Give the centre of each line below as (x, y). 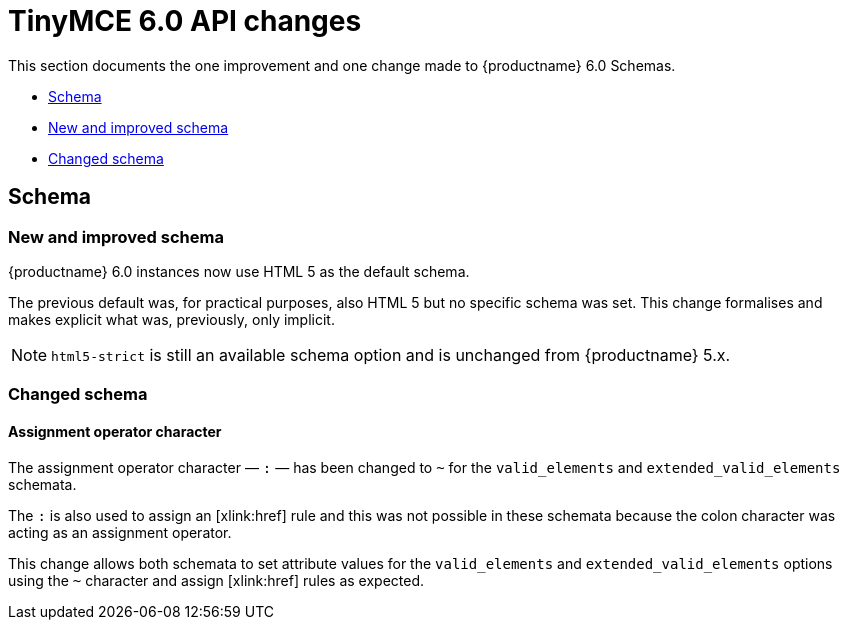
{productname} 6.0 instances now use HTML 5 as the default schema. (239, 271)
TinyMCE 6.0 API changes (185, 21)
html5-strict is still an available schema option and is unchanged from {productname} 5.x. (391, 354)
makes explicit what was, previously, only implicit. (171, 319)
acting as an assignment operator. (120, 532)
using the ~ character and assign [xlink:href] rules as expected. (216, 580)
